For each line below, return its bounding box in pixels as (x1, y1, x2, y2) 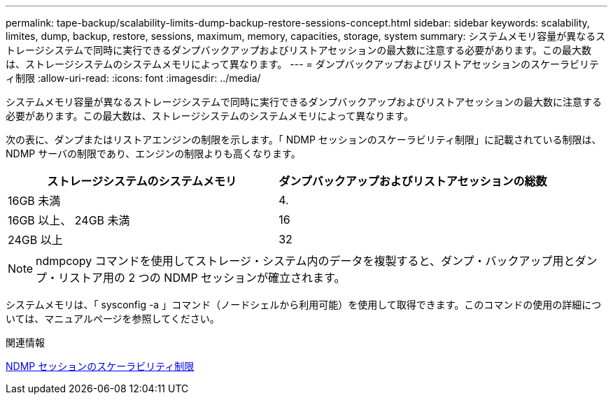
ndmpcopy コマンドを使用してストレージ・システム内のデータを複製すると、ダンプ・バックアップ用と (36, 254, 575, 268)
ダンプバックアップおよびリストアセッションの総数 (279, 174, 547, 188)
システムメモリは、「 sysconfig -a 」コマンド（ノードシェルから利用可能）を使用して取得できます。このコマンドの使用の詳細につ (6, 299, 602, 310)
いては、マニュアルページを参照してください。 (6, 313, 220, 324)
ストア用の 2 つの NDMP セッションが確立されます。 (69, 271, 346, 285)
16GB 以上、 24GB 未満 (8, 213, 130, 227)
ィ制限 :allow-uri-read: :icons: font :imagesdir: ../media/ (6, 72, 261, 84)
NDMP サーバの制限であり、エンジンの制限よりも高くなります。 (6, 148, 301, 159)
